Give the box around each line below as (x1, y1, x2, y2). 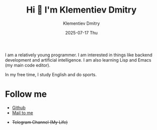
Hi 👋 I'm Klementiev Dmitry (26, 4, 137, 16)
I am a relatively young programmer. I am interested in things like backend (5, 52, 153, 58)
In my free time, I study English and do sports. (5, 71, 97, 77)
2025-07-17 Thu (65, 30, 98, 35)
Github (12, 104, 26, 111)
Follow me (5, 89, 47, 100)
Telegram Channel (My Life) (12, 119, 68, 125)
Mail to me (12, 110, 33, 115)
